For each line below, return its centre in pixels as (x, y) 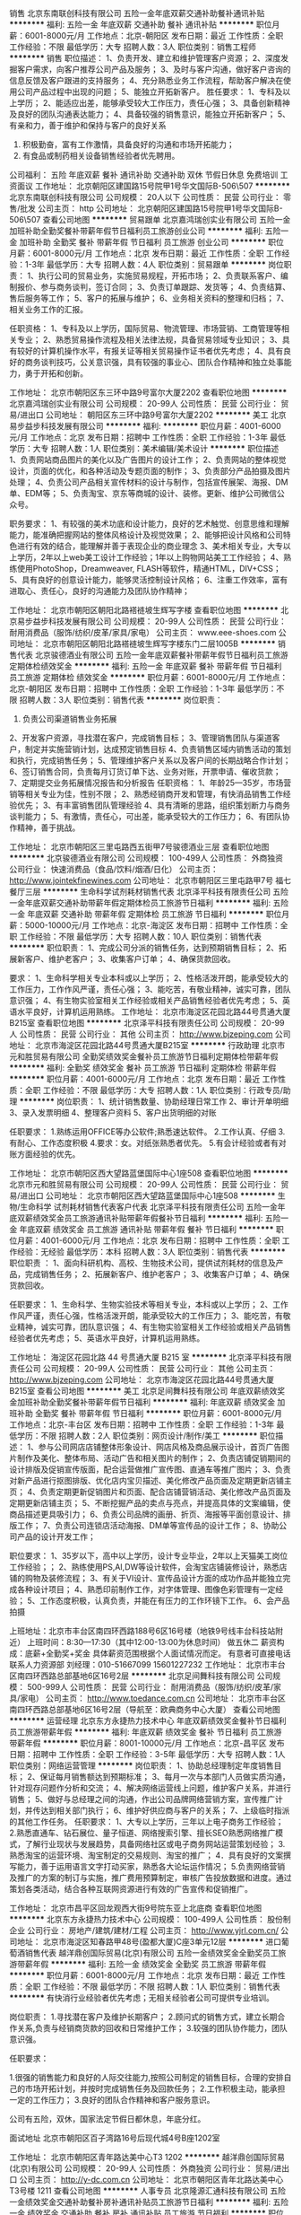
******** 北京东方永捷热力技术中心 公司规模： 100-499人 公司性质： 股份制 (150, 1919)
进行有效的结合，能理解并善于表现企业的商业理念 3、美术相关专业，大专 (150, 546)
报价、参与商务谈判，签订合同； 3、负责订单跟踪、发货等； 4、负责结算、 (154, 287)
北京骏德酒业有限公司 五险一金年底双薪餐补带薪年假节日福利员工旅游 (161, 655)
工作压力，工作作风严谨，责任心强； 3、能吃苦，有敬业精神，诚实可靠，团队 (150, 989)
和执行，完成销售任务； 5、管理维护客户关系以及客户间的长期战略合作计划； (150, 760)
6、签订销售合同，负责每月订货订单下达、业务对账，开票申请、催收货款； (145, 771)
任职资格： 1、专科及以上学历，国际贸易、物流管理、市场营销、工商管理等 (146, 328)
